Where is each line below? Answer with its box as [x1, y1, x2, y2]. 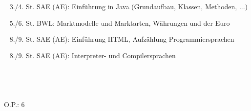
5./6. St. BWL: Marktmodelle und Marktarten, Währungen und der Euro [9, 17, 230, 28]
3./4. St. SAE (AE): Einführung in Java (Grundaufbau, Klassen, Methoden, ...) [9, 1, 248, 11]
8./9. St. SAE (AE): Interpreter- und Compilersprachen [9, 50, 176, 60]
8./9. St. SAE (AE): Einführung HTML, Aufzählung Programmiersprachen [9, 34, 234, 44]
